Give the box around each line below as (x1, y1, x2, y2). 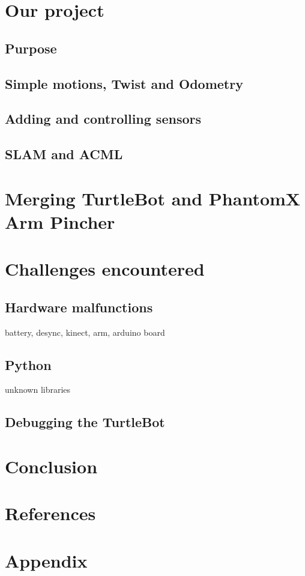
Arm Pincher (5, 209, 115, 234)
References (5, 501, 96, 526)
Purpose (5, 38, 57, 57)
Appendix (5, 548, 88, 572)
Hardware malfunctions (5, 297, 153, 316)
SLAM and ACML (5, 145, 123, 163)
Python (5, 355, 52, 374)
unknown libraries (5, 383, 71, 396)
